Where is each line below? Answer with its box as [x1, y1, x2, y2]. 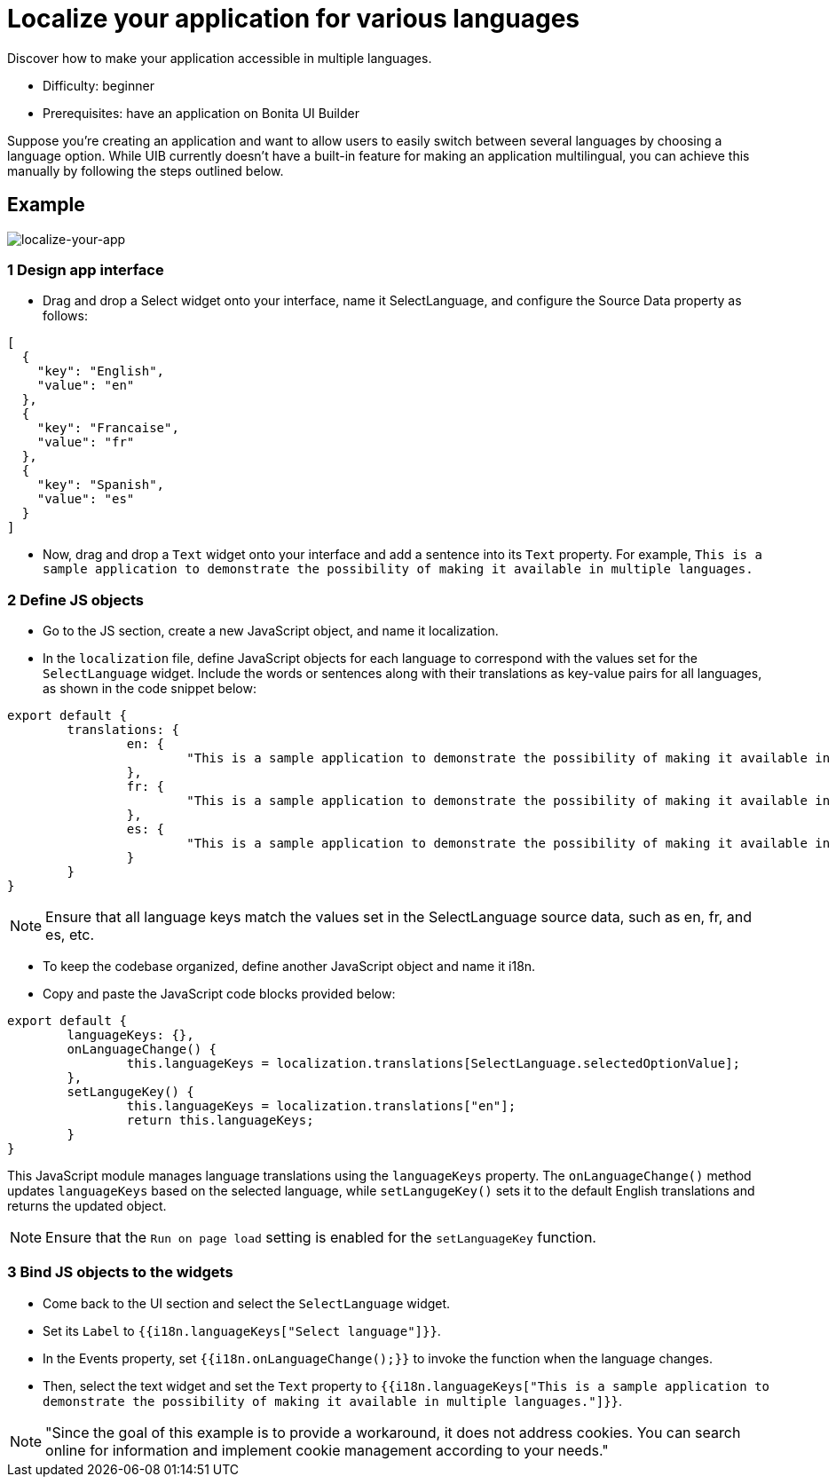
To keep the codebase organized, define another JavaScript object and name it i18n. [43, 959, 536, 975]
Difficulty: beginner [43, 77, 154, 93]
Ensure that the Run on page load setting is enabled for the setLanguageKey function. [45, 1228, 596, 1247]
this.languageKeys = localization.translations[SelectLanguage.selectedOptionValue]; [126, 1056, 741, 1071]
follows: [43, 308, 88, 324]
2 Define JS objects [7, 590, 144, 609]
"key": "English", [36, 364, 165, 379]
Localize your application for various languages [7, 4, 580, 34]
